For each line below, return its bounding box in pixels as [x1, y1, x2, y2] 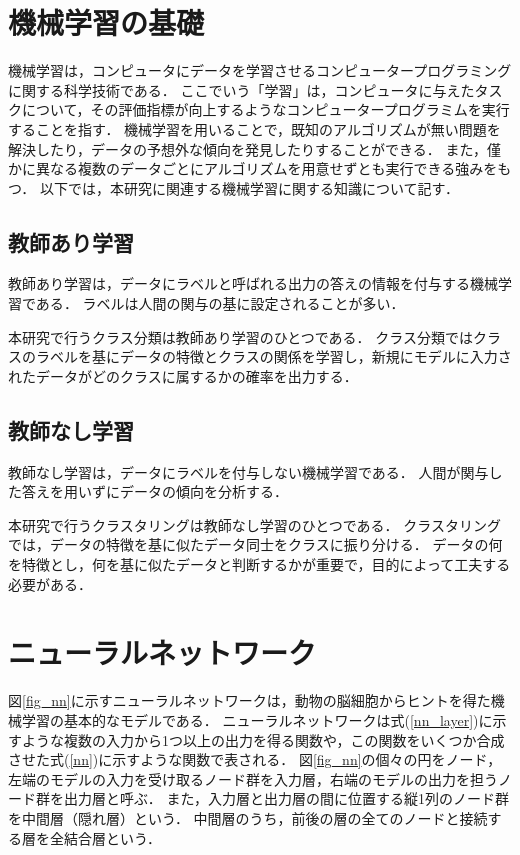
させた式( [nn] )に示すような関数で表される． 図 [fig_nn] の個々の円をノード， [8, 749, 502, 770]
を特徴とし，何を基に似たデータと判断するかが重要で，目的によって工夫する [8, 554, 511, 575]
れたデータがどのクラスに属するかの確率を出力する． [8, 365, 358, 386]
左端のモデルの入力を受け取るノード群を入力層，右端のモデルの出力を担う [8, 768, 498, 789]
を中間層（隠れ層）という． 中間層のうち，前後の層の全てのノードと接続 [8, 807, 488, 828]
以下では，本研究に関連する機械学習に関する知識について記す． [39, 177, 459, 198]
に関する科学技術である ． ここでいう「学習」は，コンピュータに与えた [8, 79, 475, 100]
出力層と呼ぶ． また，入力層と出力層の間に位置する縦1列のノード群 [63, 788, 510, 809]
